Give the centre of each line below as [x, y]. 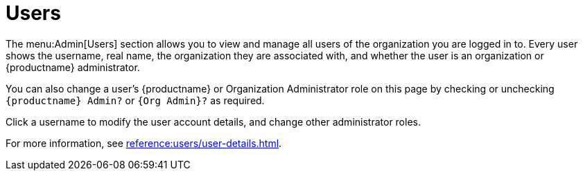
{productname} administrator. [73, 67]
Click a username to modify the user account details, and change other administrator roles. [213, 121]
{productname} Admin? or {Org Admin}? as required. [135, 100]
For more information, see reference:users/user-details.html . [144, 143]
